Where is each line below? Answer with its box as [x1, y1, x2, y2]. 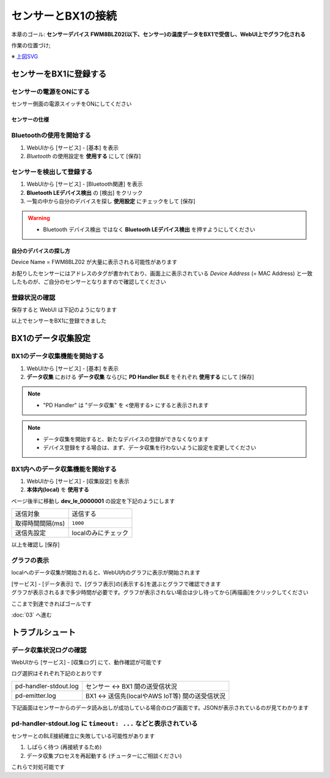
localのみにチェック [71, 529, 128, 537]
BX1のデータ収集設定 [11, 333, 91, 343]
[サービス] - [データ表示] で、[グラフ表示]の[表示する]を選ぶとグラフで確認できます [11, 580, 221, 587]
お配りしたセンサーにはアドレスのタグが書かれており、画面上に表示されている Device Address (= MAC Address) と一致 [11, 270, 313, 277]
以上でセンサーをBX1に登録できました [11, 317, 107, 325]
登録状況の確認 [11, 293, 56, 302]
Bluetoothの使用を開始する [11, 131, 92, 140]
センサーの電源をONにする [11, 87, 90, 96]
